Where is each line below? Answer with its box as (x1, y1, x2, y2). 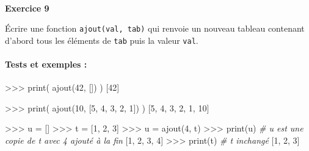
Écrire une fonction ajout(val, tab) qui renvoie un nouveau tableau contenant (5, 22, 305, 35)
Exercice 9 (5, 1, 49, 14)
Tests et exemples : (5, 58, 87, 71)
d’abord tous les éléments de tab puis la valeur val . (5, 33, 198, 46)
